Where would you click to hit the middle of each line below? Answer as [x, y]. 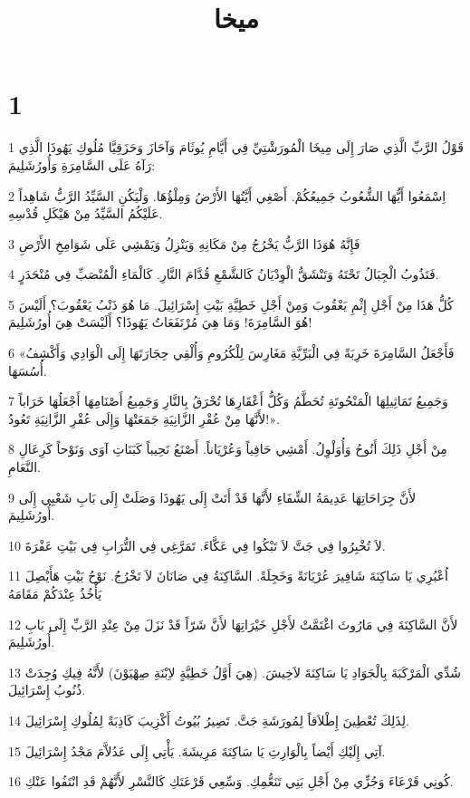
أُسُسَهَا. [28, 370]
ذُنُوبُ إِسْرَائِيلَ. [47, 690]
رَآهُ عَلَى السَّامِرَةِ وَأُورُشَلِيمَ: [82, 164]
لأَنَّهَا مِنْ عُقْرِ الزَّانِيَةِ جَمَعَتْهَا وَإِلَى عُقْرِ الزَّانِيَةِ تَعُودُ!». [144, 418]
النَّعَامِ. [24, 467]
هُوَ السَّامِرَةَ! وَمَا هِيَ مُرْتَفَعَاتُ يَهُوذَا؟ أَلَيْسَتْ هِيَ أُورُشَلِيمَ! [160, 322]
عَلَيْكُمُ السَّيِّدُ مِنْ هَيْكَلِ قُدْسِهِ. [86, 213]
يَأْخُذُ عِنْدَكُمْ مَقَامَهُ [55, 593]
